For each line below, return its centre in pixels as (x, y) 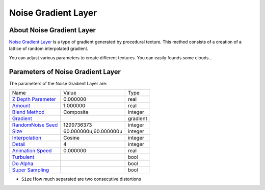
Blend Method (28, 112)
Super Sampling (30, 170)
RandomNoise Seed (35, 125)
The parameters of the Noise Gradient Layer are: (58, 83)
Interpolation (27, 138)
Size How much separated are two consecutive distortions (81, 179)
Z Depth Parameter (34, 99)
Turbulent (23, 157)
